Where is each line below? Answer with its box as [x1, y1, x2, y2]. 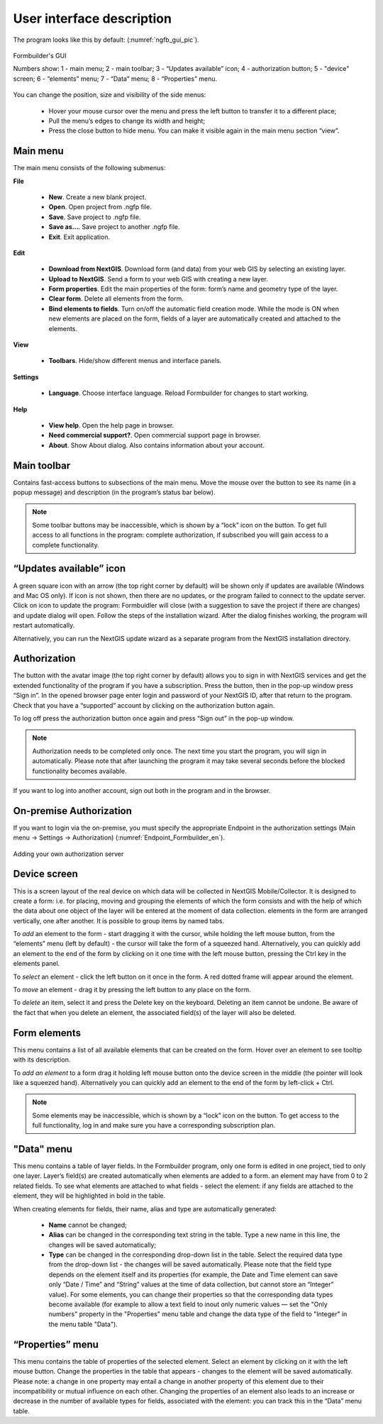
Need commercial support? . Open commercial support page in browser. [48, 431, 262, 440]
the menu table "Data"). [48, 1320, 118, 1328]
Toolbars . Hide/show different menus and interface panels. [48, 357, 222, 365]
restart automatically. [13, 621, 75, 630]
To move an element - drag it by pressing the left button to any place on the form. [13, 986, 251, 994]
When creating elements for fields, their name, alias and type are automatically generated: [13, 1204, 277, 1213]
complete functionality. [32, 540, 99, 549]
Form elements [13, 1027, 82, 1039]
